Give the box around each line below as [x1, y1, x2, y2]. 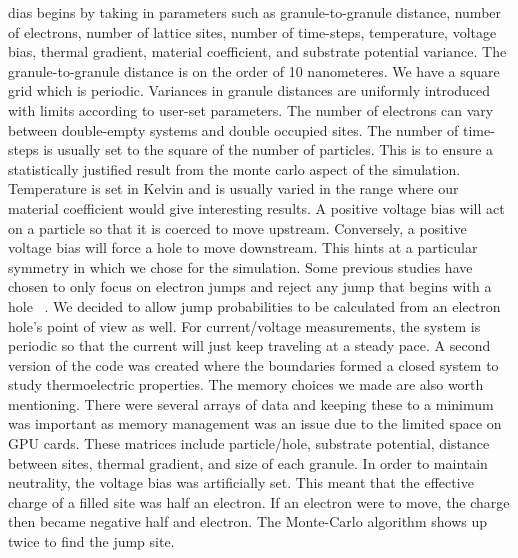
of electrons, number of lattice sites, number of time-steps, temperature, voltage [8, 21, 497, 42]
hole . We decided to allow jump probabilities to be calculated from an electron [8, 295, 501, 316]
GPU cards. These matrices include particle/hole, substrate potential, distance [8, 433, 490, 454]
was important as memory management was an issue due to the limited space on [8, 413, 502, 434]
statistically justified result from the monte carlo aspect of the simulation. [8, 158, 461, 179]
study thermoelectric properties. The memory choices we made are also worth [8, 374, 484, 395]
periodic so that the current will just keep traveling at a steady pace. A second [8, 335, 491, 356]
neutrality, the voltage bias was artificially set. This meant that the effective [8, 472, 474, 493]
